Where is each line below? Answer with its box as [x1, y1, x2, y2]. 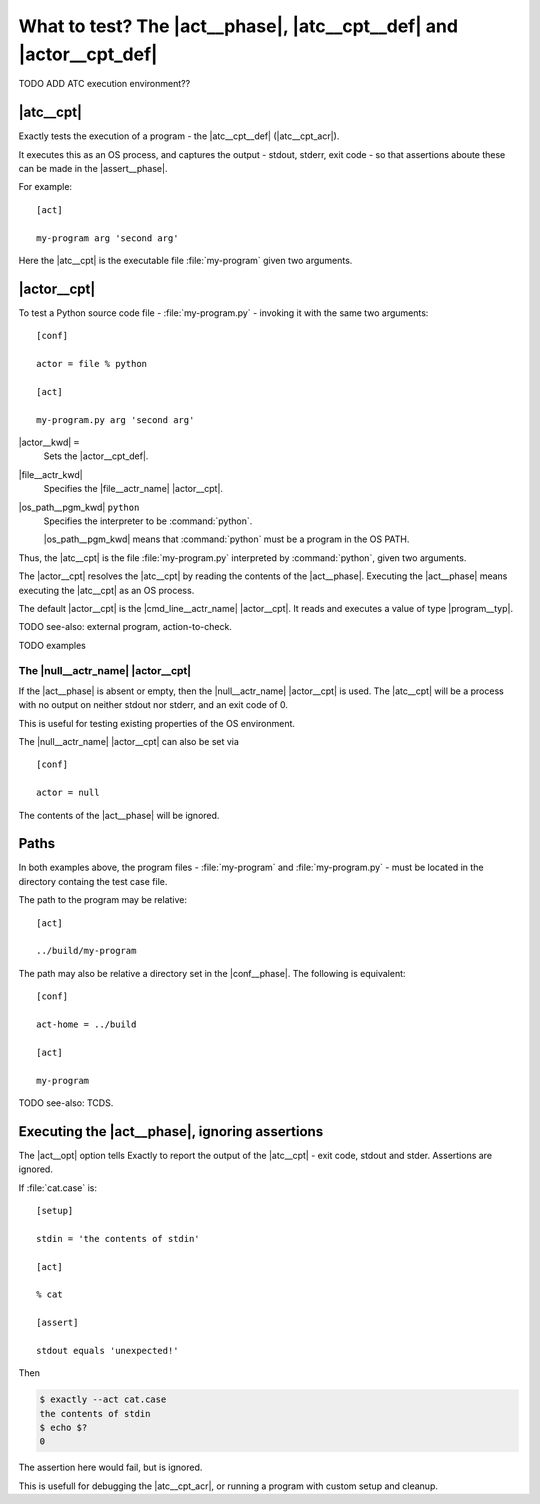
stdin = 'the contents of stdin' [36, 1233, 200, 1244]
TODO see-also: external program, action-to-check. [18, 621, 232, 633]
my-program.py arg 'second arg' [36, 414, 195, 425]
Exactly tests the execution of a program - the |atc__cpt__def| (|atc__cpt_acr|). [18, 130, 340, 142]
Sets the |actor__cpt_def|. [43, 450, 149, 462]
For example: [18, 181, 73, 193]
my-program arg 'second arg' [36, 232, 179, 244]
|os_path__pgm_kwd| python [18, 501, 140, 513]
